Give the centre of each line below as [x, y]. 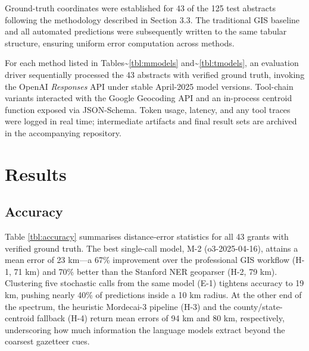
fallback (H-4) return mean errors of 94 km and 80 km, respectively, [161, 318]
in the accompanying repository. [63, 132]
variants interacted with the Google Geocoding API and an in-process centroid [149, 98]
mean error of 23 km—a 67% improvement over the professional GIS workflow [147, 260]
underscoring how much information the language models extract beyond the [145, 329]
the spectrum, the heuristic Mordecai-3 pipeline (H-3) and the [118, 306]
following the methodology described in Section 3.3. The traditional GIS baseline [152, 19]
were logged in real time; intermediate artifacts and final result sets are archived [151, 121]
